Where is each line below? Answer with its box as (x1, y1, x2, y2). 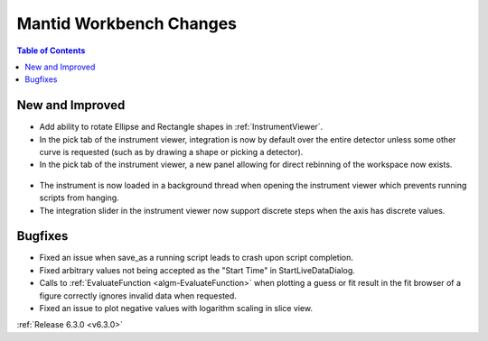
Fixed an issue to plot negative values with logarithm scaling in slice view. (39, 303, 314, 314)
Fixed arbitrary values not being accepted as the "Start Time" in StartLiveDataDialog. (39, 264, 356, 275)
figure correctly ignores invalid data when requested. (39, 290, 237, 301)
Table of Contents (16, 45, 86, 56)
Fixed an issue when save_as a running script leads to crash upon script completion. (39, 253, 354, 263)
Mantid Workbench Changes (16, 14, 237, 33)
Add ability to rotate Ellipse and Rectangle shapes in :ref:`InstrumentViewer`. (39, 122, 324, 133)
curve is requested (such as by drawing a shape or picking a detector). (39, 147, 304, 158)
